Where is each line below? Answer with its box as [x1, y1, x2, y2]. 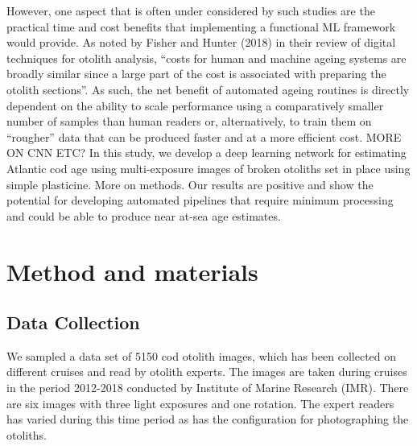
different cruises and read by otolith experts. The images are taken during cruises [6, 363, 407, 380]
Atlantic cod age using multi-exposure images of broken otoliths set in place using [6, 159, 411, 176]
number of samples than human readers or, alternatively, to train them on [6, 113, 372, 130]
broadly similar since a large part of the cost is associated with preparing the [6, 65, 386, 82]
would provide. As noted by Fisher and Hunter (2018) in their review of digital [6, 34, 396, 51]
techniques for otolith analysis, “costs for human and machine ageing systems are [6, 49, 407, 66]
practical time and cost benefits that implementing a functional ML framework [6, 18, 396, 35]
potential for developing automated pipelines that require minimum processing [6, 192, 394, 209]
